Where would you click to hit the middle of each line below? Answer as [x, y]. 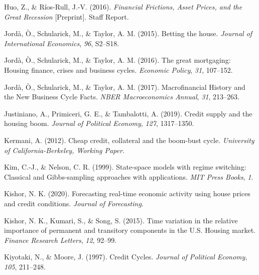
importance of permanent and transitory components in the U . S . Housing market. [130, 230]
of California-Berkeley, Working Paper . [64, 150]
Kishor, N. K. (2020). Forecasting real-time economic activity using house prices [127, 193]
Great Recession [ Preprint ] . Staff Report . [67, 16]
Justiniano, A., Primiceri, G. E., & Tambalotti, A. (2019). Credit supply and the [128, 113]
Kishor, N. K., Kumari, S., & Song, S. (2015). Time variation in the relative [121, 220]
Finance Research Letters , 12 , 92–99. [60, 240]
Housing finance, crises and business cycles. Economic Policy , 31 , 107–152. [118, 70]
